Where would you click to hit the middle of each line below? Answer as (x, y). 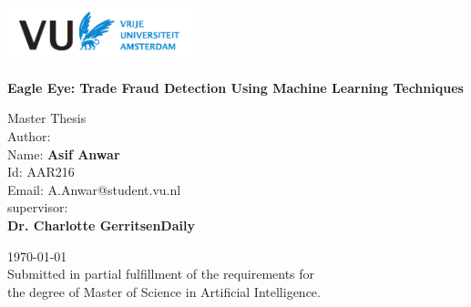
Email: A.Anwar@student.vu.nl (94, 189)
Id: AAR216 (41, 172)
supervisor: (38, 207)
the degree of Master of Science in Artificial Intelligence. (164, 291)
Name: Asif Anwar (64, 153)
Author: (29, 135)
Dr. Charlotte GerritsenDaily (101, 225)
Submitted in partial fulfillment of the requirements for (161, 274)
